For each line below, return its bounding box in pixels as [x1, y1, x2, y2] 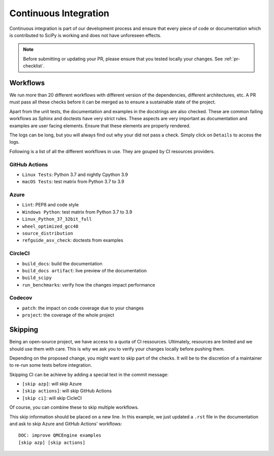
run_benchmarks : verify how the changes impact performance [22, 282, 155, 288]
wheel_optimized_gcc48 [22, 223, 79, 229]
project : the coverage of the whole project [22, 312, 114, 318]
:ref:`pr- [223, 56, 241, 62]
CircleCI [9, 250, 30, 257]
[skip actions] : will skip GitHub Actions [22, 388, 112, 394]
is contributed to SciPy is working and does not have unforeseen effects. [9, 32, 162, 38]
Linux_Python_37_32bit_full [22, 216, 92, 222]
